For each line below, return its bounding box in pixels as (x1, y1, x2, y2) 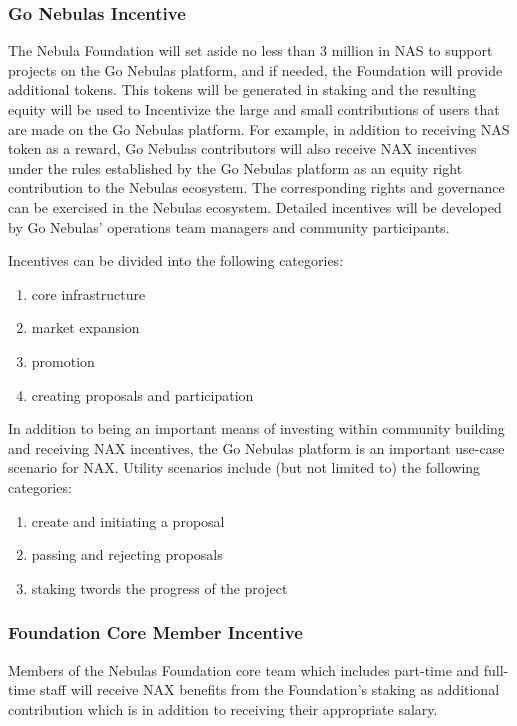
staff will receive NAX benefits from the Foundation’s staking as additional (39, 679, 500, 700)
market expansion (31, 317, 140, 338)
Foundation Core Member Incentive (8, 620, 303, 645)
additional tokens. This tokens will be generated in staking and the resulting (8, 79, 476, 100)
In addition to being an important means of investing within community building (8, 418, 505, 439)
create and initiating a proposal (31, 510, 225, 531)
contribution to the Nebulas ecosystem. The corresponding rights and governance (8, 177, 505, 198)
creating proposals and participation (31, 384, 254, 405)
